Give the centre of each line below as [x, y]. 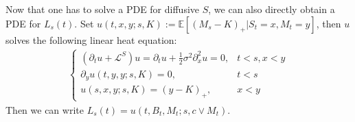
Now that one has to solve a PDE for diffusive [103, 9]
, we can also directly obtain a [272, 9]
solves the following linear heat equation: [91, 39]
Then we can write [45, 109]
